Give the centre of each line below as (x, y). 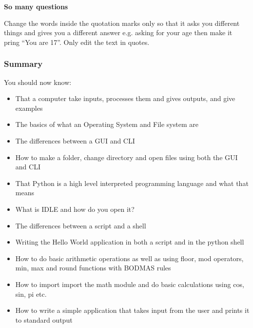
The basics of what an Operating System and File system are (107, 124)
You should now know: (38, 82)
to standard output (44, 319)
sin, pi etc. (31, 294)
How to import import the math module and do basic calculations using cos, (130, 284)
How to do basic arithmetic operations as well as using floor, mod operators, (129, 258)
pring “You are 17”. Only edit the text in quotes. (77, 42)
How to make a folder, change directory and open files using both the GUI (126, 157)
